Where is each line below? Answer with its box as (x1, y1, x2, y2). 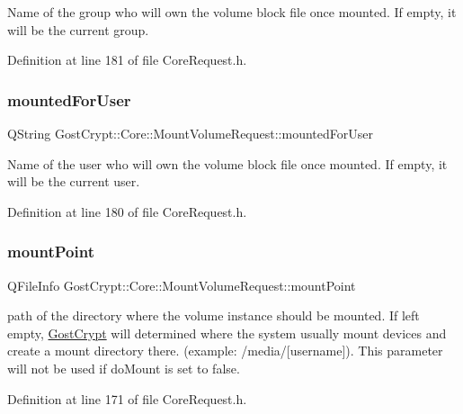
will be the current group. (7, 20, 149, 39)
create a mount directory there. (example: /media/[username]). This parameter (7, 341, 443, 360)
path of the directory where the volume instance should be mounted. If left (7, 306, 420, 325)
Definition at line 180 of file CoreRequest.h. (7, 202, 247, 220)
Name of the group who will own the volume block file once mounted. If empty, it (7, 3, 457, 21)
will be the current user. (7, 172, 140, 191)
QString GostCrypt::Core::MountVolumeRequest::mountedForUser (7, 124, 373, 142)
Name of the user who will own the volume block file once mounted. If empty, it (7, 154, 448, 173)
